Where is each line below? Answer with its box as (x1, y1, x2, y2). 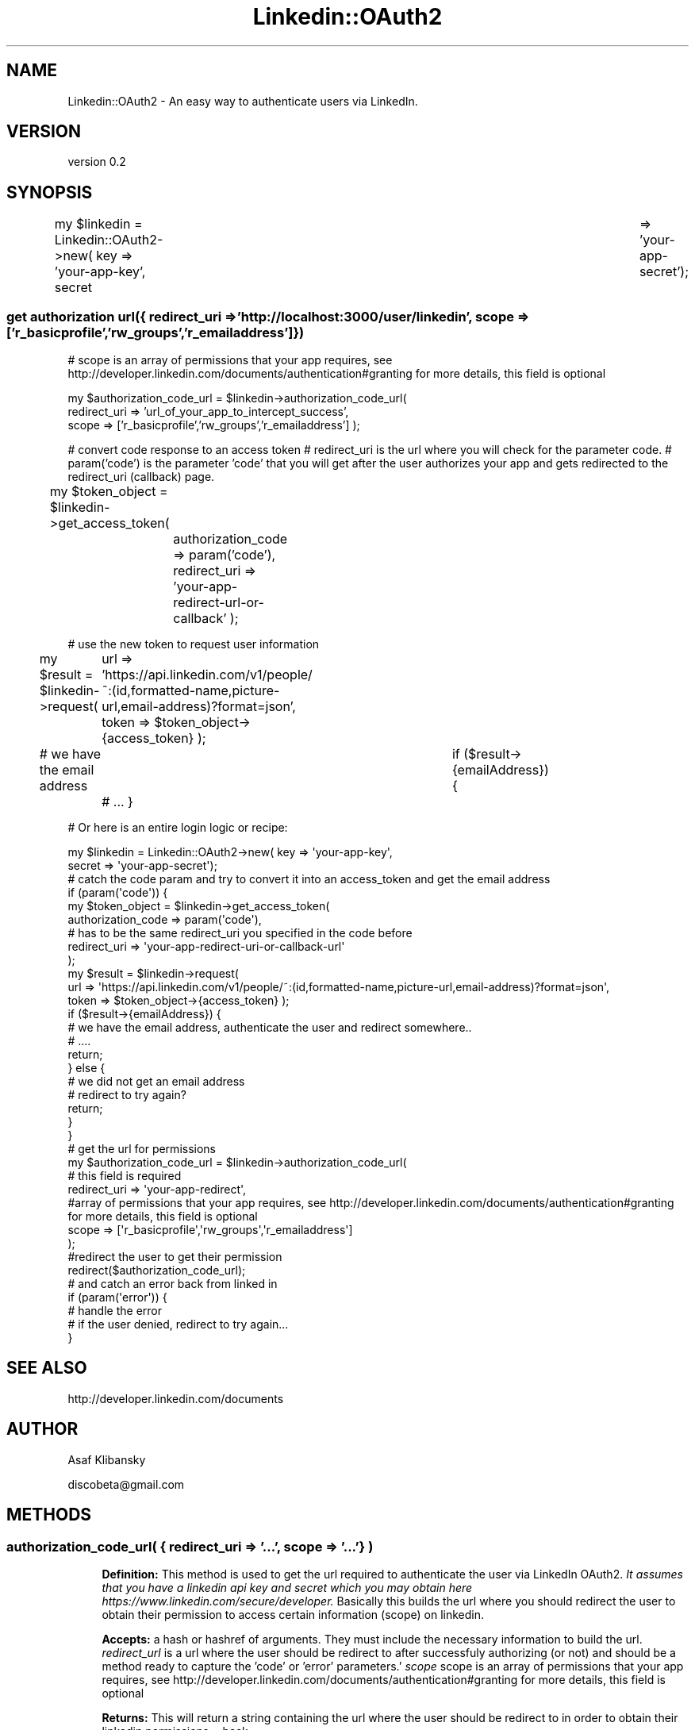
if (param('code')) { (67, 886, 168, 900)
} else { (67, 1061, 106, 1075)
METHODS (6, 1505, 92, 1525)
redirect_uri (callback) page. (67, 470, 215, 484)
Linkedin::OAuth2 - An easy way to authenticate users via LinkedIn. (67, 94, 418, 108)
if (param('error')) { (67, 1290, 167, 1305)
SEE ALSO (6, 1358, 87, 1378)
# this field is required (67, 1169, 182, 1183)
